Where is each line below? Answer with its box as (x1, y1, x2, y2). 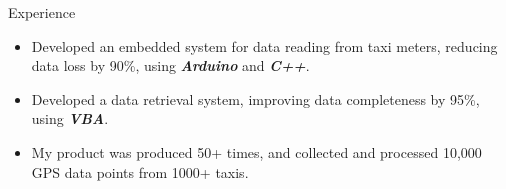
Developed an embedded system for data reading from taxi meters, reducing (31, 35, 498, 56)
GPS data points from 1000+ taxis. (31, 161, 249, 182)
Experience (8, 2, 76, 22)
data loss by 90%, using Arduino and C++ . (31, 55, 310, 76)
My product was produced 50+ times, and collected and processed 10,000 (31, 141, 482, 162)
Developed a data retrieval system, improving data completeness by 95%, (31, 88, 480, 109)
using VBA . (31, 108, 109, 129)
